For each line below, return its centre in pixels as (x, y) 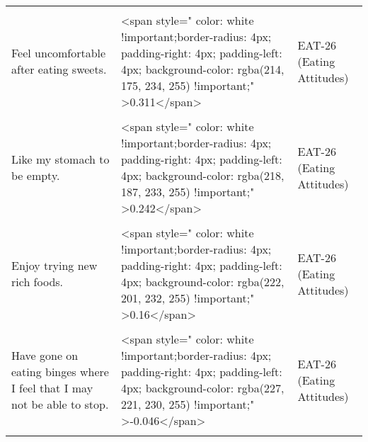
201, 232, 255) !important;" (188, 298)
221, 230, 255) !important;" (188, 404)
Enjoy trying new (54, 265)
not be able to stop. (60, 404)
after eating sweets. (59, 69)
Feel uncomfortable (59, 53)
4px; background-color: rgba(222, (202, 282)
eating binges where (60, 372)
